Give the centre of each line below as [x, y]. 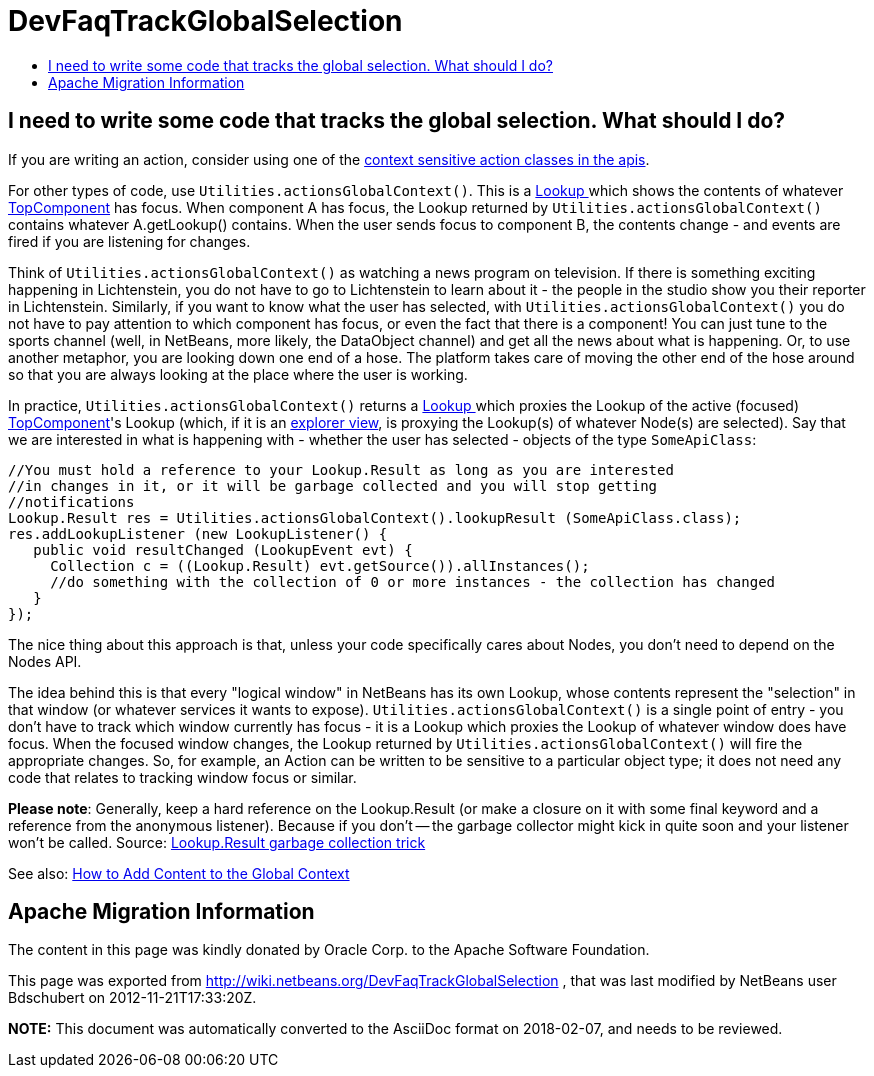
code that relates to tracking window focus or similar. [182, 777]
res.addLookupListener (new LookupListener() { [198, 533]
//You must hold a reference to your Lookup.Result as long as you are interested [341, 469]
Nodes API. [45, 661]
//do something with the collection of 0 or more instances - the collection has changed [413, 581]
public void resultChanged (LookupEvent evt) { [223, 549]
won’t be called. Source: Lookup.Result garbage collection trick [217, 842]
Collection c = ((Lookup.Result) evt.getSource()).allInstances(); [320, 565]
